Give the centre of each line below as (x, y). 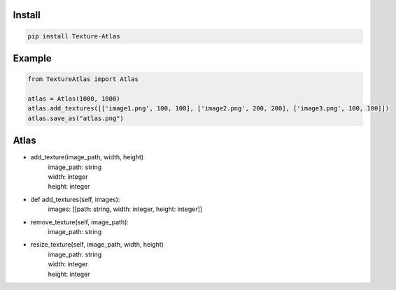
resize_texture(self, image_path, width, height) (97, 245)
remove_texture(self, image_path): (80, 222)
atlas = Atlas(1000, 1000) (74, 99)
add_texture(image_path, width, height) (87, 157)
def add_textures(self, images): (75, 199)
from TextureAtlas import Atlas (83, 79)
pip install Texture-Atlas (74, 36)
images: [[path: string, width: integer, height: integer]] (125, 209)
